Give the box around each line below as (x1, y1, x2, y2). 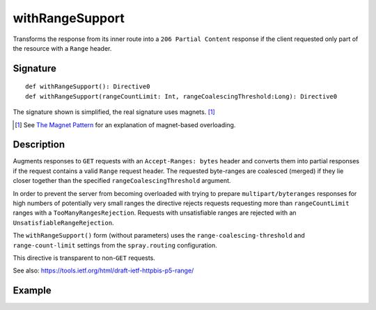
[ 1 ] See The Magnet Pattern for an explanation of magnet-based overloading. (15, 120, 236, 129)
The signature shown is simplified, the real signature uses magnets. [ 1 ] (13, 108, 215, 116)
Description (13, 139, 65, 151)
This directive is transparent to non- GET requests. (13, 254, 156, 262)
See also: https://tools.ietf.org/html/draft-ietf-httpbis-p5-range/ (13, 266, 194, 275)
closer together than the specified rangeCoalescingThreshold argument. (13, 177, 231, 185)
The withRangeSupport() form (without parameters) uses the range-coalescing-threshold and (13, 231, 306, 240)
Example (13, 285, 52, 297)
